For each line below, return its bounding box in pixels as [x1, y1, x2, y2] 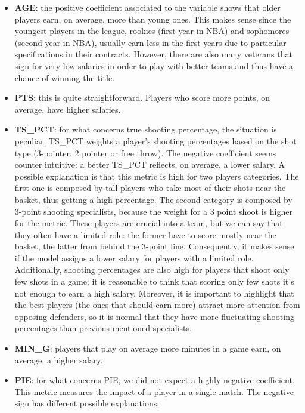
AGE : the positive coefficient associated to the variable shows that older [14, 1, 281, 13]
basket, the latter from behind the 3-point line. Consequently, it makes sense [14, 240, 294, 252]
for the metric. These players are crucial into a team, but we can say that [14, 217, 283, 229]
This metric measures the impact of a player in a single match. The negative [14, 385, 294, 397]
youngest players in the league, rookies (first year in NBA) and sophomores [14, 24, 290, 37]
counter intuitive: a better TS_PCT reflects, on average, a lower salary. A [14, 158, 285, 171]
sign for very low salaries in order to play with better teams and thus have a [14, 59, 294, 72]
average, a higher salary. [14, 353, 103, 366]
